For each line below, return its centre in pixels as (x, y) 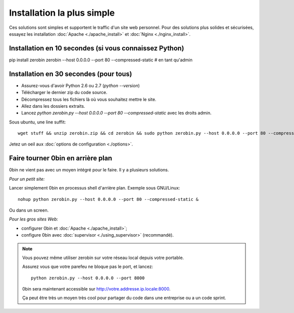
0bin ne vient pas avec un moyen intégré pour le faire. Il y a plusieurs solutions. (89, 170)
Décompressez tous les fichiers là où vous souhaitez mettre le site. (89, 99)
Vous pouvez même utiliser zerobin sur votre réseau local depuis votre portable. (103, 258)
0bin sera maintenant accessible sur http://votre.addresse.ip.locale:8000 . (97, 289)
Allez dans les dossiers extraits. (53, 106)
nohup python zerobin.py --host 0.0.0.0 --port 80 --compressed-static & (108, 199)
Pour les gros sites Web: (34, 219)
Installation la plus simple (62, 13)
